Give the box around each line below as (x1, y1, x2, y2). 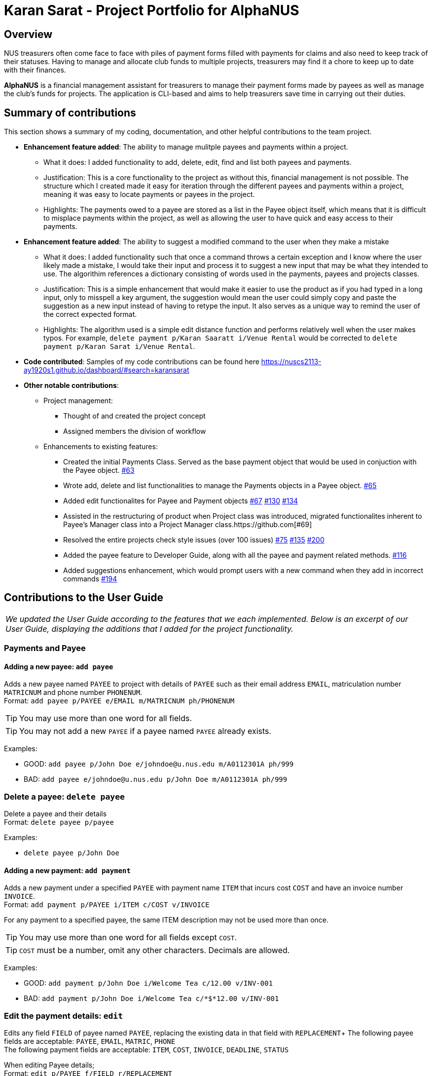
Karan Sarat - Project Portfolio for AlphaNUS (4, 2, 299, 19)
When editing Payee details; (4, 1061, 95, 1070)
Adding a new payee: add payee (4, 662, 113, 671)
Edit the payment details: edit (4, 1010, 123, 1021)
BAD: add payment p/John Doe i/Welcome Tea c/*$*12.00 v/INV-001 (24, 994, 279, 1003)
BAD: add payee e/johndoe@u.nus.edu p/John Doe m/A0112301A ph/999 (24, 775, 288, 784)
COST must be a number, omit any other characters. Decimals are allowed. (19, 945, 290, 956)
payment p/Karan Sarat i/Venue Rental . (43, 342, 195, 351)
